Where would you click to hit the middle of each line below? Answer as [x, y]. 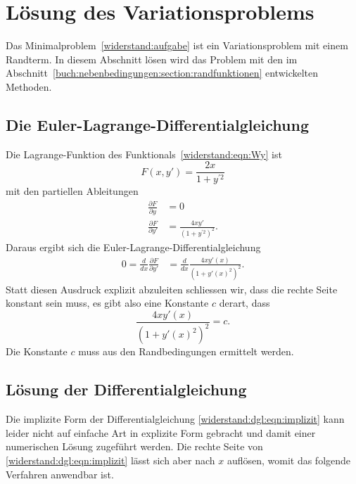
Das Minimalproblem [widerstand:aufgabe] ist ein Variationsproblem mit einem [177, 45]
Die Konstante [37, 351]
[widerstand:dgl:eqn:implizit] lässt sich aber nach [110, 460]
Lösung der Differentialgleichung [126, 389]
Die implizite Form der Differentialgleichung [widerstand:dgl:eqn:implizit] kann [175, 419]
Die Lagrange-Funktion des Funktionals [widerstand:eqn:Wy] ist [144, 154]
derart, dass [244, 303]
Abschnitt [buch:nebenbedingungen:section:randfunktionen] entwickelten [162, 73]
